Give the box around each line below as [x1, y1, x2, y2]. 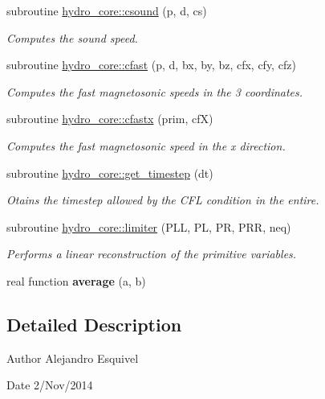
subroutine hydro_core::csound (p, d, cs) [6, 2, 207, 19]
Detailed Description [6, 311, 182, 336]
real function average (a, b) [6, 272, 146, 289]
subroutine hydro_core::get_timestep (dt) [6, 164, 213, 181]
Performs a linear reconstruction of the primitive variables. [6, 245, 297, 262]
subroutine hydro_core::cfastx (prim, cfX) [6, 110, 213, 127]
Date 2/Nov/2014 [6, 376, 93, 393]
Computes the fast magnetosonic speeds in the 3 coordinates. [6, 83, 303, 100]
